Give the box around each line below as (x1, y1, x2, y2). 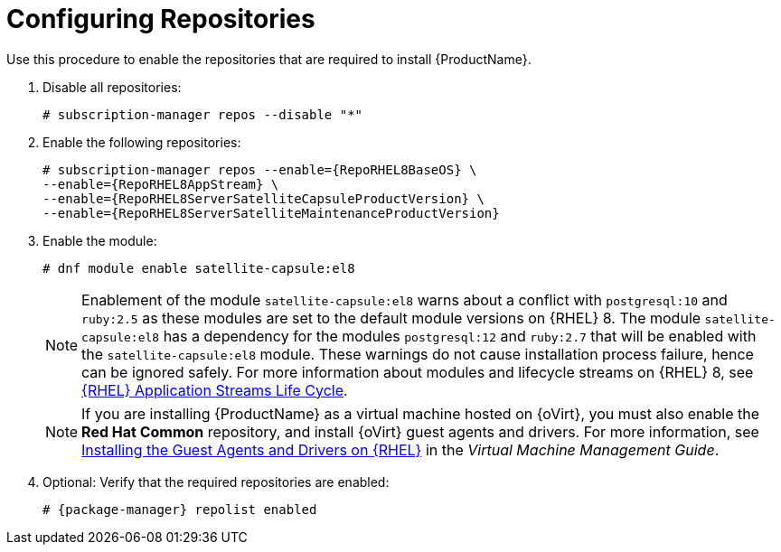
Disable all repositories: (42, 79, 182, 95)
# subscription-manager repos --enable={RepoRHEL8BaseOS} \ (42, 162, 477, 177)
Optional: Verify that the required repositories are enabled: (42, 473, 390, 490)
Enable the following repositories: (42, 134, 241, 150)
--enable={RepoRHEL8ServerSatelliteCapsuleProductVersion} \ (42, 191, 485, 206)
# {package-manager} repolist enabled (42, 501, 317, 517)
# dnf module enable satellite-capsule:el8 (42, 260, 355, 276)
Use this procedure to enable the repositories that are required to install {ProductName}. (6, 51, 532, 67)
